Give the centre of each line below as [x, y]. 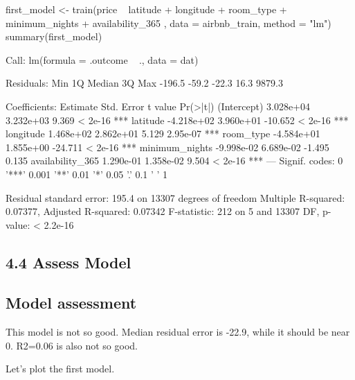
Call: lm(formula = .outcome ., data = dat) [102, 59]
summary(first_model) [54, 36]
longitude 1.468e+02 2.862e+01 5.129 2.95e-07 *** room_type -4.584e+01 [163, 133]
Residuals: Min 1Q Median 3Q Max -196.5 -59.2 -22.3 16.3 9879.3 [144, 83]
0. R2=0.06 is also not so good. [72, 345]
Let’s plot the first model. [60, 369]
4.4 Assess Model [69, 262]
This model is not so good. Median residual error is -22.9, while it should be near [178, 332]
